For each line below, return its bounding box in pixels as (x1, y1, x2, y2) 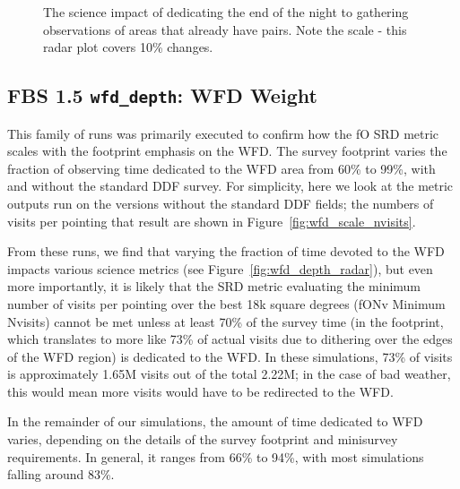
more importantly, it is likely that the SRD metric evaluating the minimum (7, 277, 421, 296)
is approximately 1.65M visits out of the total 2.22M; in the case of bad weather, (7, 365, 451, 383)
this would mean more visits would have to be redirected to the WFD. (7, 382, 394, 400)
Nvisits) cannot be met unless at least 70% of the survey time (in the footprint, (7, 312, 444, 330)
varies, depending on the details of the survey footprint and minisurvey (7, 430, 398, 449)
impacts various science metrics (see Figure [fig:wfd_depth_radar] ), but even (7, 259, 433, 278)
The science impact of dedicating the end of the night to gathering (43, 3, 409, 21)
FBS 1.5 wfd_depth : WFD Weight (7, 81, 317, 109)
